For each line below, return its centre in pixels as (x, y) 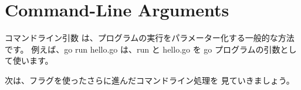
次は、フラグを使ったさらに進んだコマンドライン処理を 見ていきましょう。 (150, 80)
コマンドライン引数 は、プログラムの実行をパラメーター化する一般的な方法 (150, 38)
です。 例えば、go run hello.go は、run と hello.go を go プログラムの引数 (143, 49)
